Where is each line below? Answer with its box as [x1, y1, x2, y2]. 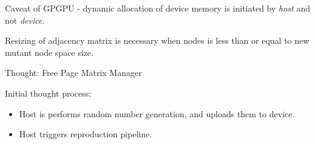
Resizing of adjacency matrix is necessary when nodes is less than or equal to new [5, 34, 310, 47]
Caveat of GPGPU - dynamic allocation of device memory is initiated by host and [5, 2, 310, 14]
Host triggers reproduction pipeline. [19, 128, 152, 140]
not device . [5, 13, 45, 26]
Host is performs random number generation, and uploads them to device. [19, 107, 295, 120]
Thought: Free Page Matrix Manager [5, 66, 142, 79]
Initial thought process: [5, 86, 92, 99]
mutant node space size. [5, 46, 93, 58]
